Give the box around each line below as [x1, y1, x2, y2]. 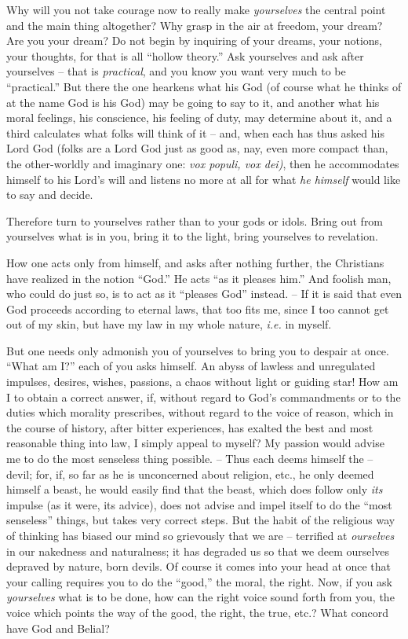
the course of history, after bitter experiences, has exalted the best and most [6, 419, 373, 435]
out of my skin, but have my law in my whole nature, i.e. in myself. [6, 316, 332, 332]
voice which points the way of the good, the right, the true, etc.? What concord [6, 604, 389, 620]
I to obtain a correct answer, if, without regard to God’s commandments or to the [6, 388, 401, 405]
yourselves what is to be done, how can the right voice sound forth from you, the [6, 589, 395, 605]
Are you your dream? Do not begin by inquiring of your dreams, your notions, [6, 32, 383, 49]
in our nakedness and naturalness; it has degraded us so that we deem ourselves [6, 542, 390, 559]
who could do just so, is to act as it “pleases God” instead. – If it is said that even [6, 285, 402, 302]
